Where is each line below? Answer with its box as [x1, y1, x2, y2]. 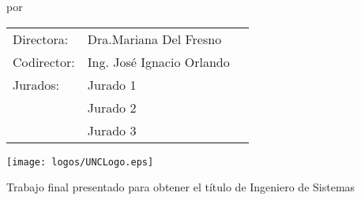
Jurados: [13, 75, 60, 94]
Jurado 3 [87, 120, 137, 139]
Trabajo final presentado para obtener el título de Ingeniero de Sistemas [6, 179, 355, 195]
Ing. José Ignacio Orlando [87, 52, 230, 71]
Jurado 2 [87, 98, 137, 117]
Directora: [13, 29, 69, 48]
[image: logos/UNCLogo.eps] [6, 156, 154, 168]
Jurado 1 [87, 75, 137, 94]
